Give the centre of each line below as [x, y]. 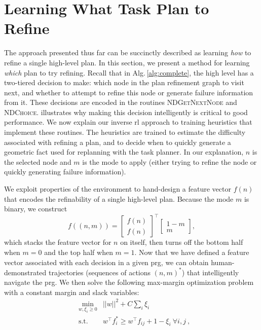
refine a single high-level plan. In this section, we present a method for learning [127, 62]
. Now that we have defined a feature [192, 252]
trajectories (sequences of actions [100, 272]
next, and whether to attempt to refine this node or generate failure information [129, 92]
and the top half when [79, 252]
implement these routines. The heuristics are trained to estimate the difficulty [125, 132]
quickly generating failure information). [65, 172]
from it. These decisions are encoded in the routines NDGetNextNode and [121, 102]
